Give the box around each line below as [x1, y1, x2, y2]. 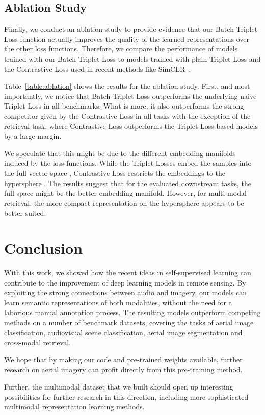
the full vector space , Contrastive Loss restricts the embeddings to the [4, 167, 226, 178]
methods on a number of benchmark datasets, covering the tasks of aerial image [4, 317, 254, 327]
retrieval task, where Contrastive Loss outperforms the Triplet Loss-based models [4, 120, 258, 131]
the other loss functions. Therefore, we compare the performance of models [4, 43, 238, 54]
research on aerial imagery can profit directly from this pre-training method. [4, 364, 243, 375]
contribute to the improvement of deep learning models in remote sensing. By [4, 277, 246, 288]
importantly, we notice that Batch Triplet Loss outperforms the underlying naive [4, 90, 257, 101]
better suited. [4, 207, 46, 218]
